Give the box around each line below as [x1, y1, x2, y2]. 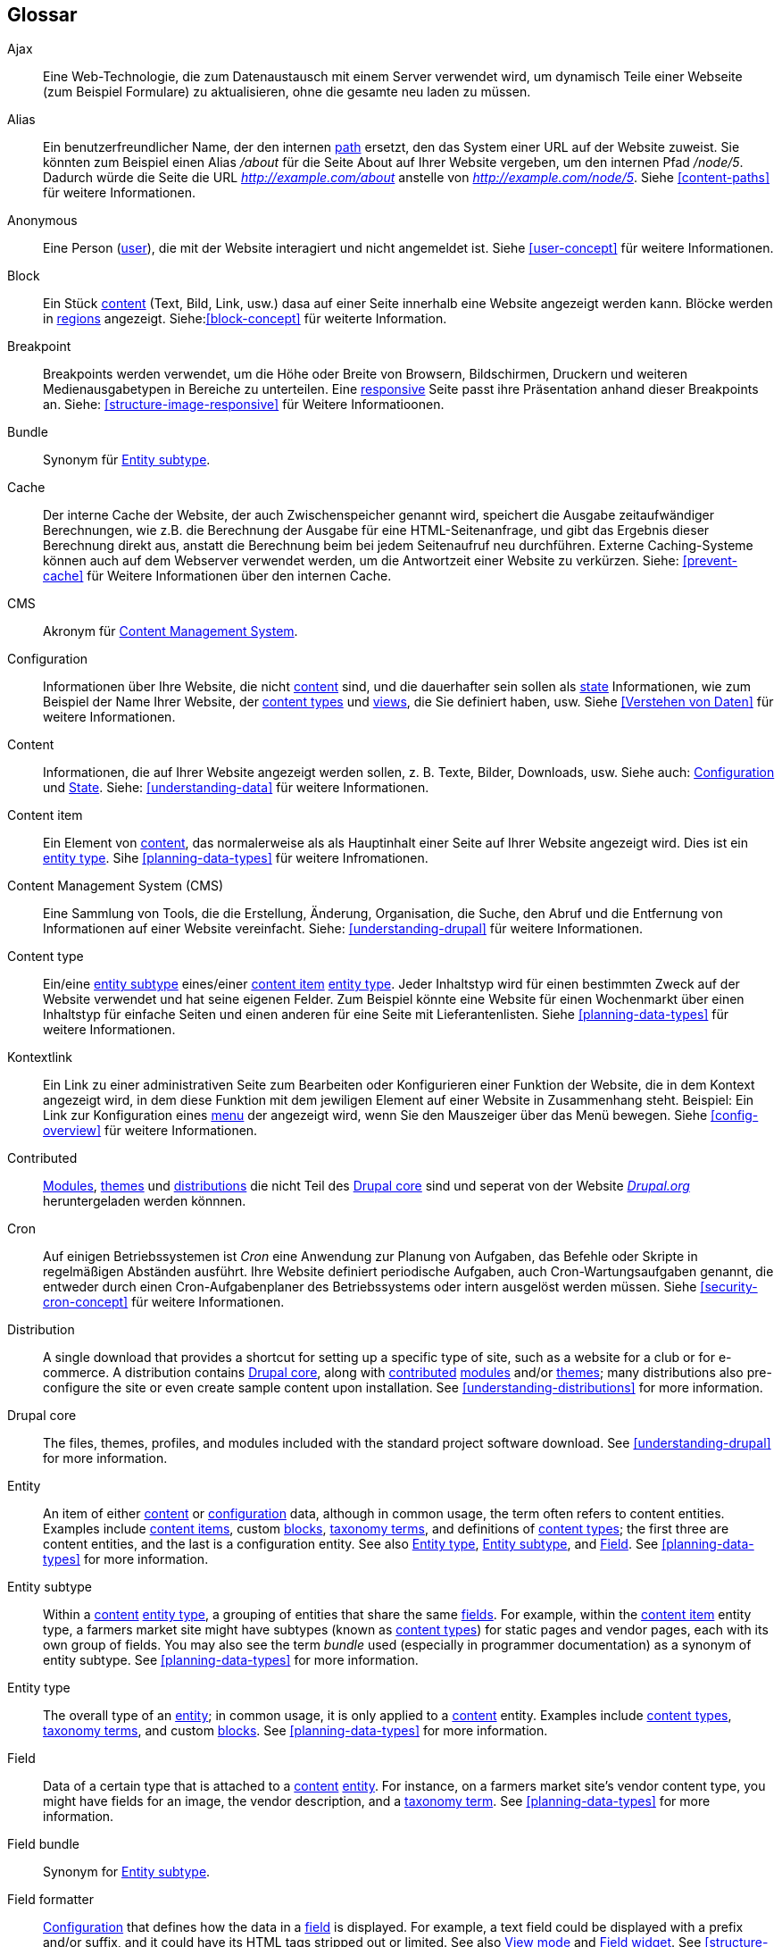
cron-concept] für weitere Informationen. [43, 1294, 285, 1310]
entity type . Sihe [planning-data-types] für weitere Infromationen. [43, 850, 428, 866]
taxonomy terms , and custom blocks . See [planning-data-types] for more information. [43, 1723, 548, 1739]
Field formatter [7, 1892, 94, 1908]
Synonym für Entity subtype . [43, 452, 211, 468]
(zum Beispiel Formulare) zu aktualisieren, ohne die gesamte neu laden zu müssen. [43, 84, 531, 100]
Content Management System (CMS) [7, 878, 224, 894]
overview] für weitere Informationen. [43, 1123, 258, 1139]
